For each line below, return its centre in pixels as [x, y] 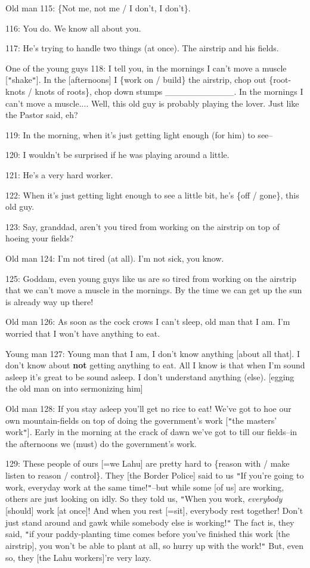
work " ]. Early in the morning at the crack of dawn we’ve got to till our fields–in [151, 432]
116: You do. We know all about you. [73, 28]
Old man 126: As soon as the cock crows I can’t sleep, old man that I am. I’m [148, 322]
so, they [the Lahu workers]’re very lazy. [78, 557]
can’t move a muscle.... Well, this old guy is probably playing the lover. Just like [152, 103]
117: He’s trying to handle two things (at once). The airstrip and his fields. [142, 48]
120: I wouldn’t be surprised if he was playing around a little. [117, 155]
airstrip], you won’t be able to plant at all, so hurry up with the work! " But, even [155, 545]
